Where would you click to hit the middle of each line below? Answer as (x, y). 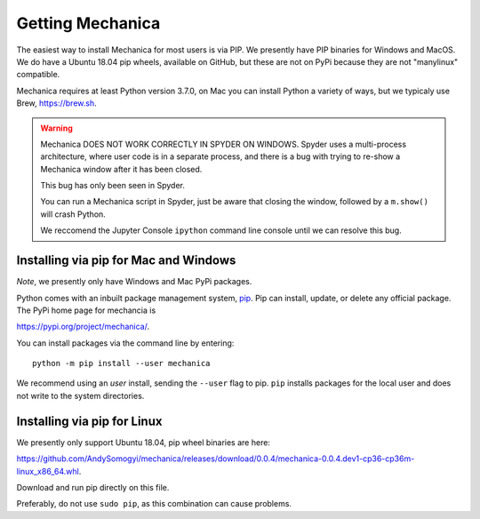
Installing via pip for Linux (89, 421)
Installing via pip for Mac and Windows (126, 261)
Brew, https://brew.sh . (56, 103)
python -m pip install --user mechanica (121, 363)
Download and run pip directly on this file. (93, 487)
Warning (56, 128)
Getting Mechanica (88, 23)
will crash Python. (73, 214)
